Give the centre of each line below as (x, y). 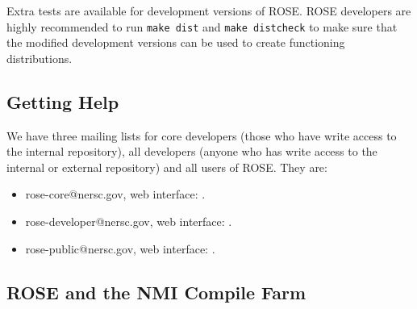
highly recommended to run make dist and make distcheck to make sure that (202, 26)
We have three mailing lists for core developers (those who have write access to (202, 135)
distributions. (40, 58)
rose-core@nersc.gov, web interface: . (115, 194)
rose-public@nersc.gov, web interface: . (120, 248)
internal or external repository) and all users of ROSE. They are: (167, 167)
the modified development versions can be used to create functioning (176, 42)
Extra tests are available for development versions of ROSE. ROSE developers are (209, 10)
